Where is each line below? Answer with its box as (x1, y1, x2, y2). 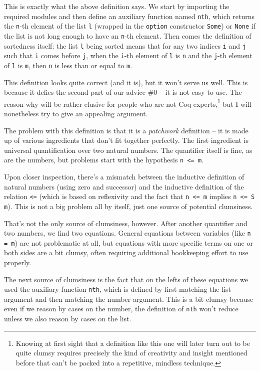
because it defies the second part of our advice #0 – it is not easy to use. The (4, 87, 242, 97)
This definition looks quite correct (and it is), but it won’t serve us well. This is (4, 77, 248, 87)
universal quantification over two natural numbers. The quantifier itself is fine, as (4, 144, 252, 155)
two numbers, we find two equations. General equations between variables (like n (4, 228, 251, 238)
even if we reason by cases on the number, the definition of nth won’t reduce (4, 303, 238, 314)
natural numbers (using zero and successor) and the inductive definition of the (4, 181, 244, 192)
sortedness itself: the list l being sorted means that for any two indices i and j (4, 40, 246, 51)
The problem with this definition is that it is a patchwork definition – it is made (4, 125, 248, 135)
